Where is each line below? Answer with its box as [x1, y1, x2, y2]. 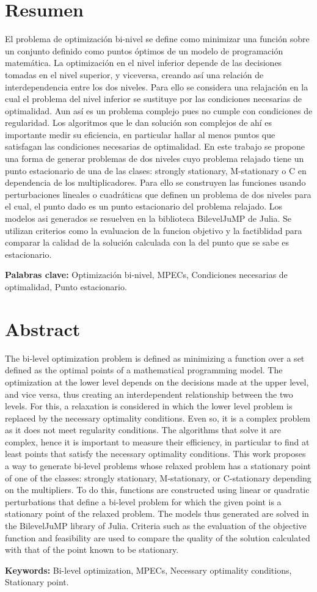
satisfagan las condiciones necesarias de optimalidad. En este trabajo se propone [5, 140, 305, 153]
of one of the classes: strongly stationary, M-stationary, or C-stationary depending [5, 471, 312, 484]
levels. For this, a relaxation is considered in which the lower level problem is [5, 400, 293, 412]
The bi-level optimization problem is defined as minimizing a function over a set [5, 351, 305, 364]
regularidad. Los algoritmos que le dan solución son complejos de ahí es [5, 116, 272, 129]
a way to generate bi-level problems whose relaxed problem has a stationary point [5, 459, 311, 472]
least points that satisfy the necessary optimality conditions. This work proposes [5, 447, 306, 460]
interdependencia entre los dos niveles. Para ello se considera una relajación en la [5, 80, 308, 93]
